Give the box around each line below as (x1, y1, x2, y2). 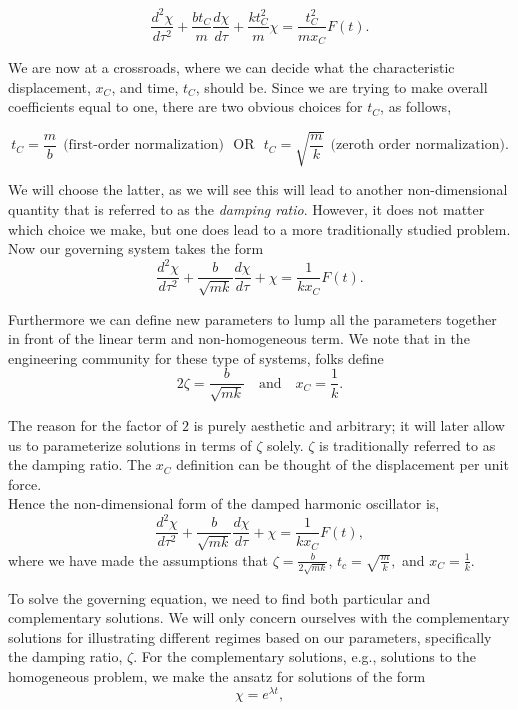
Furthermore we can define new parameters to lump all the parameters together (8, 308, 497, 329)
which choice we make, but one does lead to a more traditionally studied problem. (8, 218, 511, 239)
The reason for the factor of (8, 414, 178, 435)
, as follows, (380, 96, 452, 117)
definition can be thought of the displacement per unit (176, 454, 509, 475)
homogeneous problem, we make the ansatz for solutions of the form (8, 665, 426, 686)
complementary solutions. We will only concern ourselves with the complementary (8, 607, 510, 628)
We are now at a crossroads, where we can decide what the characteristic (8, 57, 455, 78)
